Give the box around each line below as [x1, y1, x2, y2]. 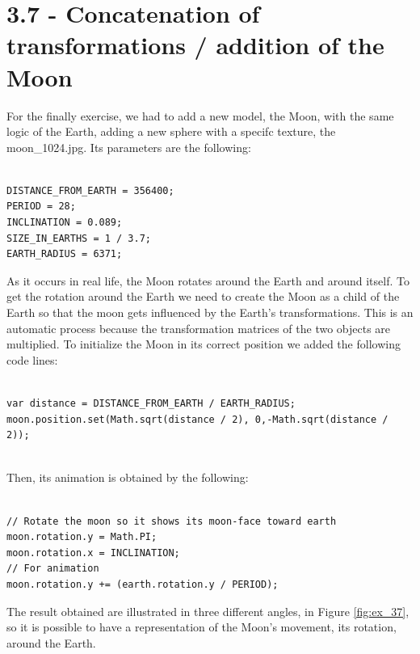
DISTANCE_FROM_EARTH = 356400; [6, 184, 174, 196]
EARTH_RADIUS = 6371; [6, 248, 123, 260]
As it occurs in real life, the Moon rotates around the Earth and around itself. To [6, 272, 409, 289]
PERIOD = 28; [6, 200, 76, 213]
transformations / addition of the [6, 28, 384, 61]
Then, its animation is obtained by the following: [6, 469, 249, 486]
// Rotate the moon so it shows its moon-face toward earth [6, 515, 337, 527]
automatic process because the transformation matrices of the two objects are [6, 319, 391, 336]
